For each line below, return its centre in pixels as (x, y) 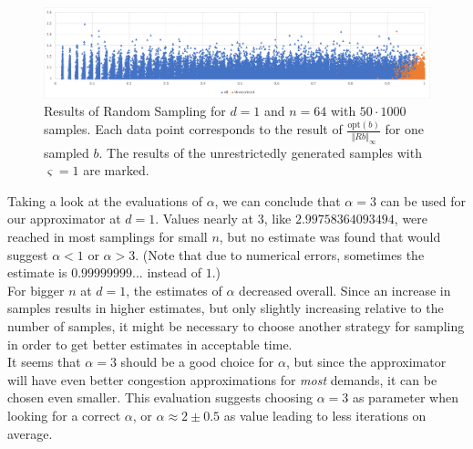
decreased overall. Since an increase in (345, 290)
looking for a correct (64, 415)
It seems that (44, 362)
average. (30, 433)
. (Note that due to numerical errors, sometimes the (280, 254)
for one (405, 129)
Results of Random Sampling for (135, 111)
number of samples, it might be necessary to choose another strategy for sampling (236, 325)
